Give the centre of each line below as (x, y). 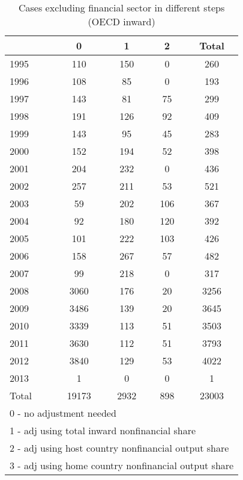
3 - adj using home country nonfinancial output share (122, 465)
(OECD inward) (121, 21)
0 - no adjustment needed (63, 413)
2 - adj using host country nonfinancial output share (119, 448)
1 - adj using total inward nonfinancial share (103, 430)
